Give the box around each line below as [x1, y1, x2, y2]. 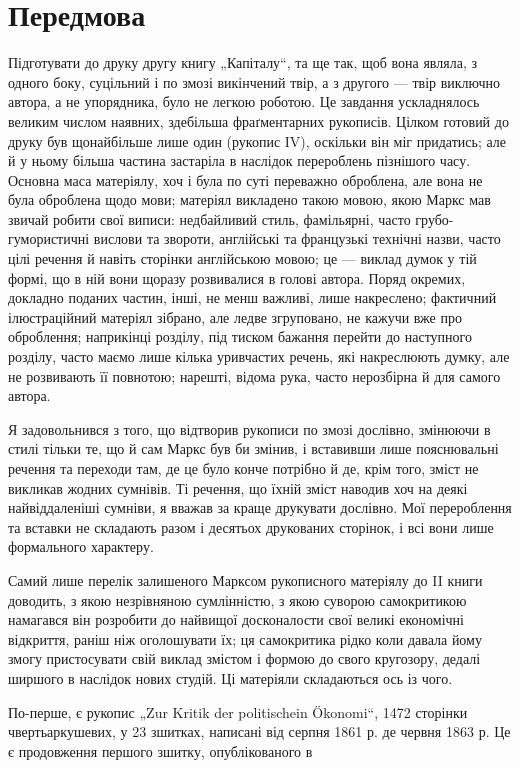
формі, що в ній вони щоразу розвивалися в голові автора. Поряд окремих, [8, 267, 466, 288]
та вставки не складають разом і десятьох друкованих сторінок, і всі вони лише [8, 516, 494, 537]
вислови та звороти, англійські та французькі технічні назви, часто [93, 228, 501, 249]
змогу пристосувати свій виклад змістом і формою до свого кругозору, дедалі [8, 648, 481, 669]
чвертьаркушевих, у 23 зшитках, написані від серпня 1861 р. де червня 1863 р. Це [8, 721, 511, 742]
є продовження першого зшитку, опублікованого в [8, 740, 313, 761]
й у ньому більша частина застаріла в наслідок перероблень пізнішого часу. [8, 150, 471, 171]
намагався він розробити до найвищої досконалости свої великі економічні [8, 609, 464, 630]
